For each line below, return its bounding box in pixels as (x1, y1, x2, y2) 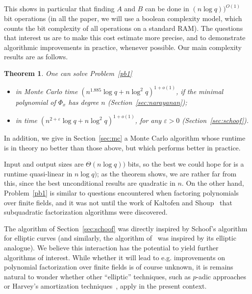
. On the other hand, (181, 178, 244, 188)
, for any (135, 115, 162, 125)
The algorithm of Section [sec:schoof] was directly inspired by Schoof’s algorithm (4, 223, 248, 233)
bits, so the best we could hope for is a (127, 159, 244, 169)
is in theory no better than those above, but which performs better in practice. (4, 142, 241, 152)
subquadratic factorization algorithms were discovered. (4, 207, 168, 217)
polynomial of (15, 97, 56, 107)
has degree (68, 97, 99, 107)
